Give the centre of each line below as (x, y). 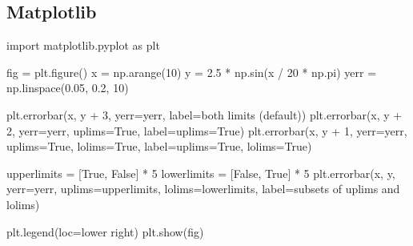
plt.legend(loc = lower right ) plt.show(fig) (105, 231)
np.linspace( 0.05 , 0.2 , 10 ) (68, 88)
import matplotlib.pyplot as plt (83, 45)
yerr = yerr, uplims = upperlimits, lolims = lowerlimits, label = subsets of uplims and (203, 189)
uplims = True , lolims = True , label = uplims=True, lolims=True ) (159, 146)
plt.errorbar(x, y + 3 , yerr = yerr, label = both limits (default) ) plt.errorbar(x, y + (204, 114)
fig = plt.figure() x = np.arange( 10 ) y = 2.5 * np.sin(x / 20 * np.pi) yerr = (192, 72)
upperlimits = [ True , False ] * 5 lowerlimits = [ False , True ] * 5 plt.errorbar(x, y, (201, 173)
